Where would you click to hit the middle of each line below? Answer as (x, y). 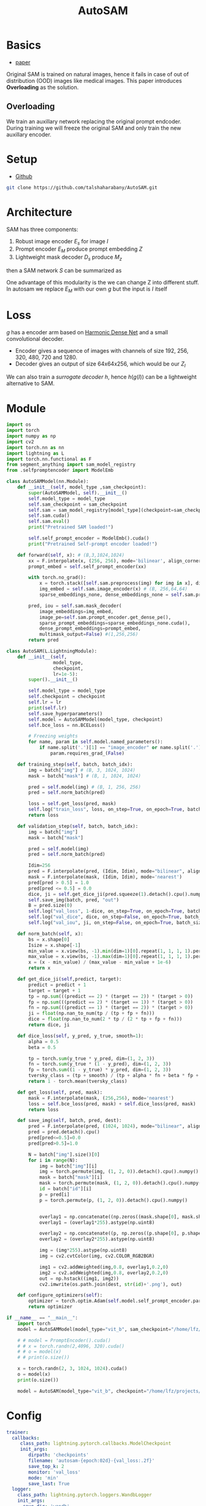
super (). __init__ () (53, 680)
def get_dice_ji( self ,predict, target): (70, 979)
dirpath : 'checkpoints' (59, 1455)
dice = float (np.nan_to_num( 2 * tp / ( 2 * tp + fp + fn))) (105, 1019)
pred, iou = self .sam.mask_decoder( (75, 606)
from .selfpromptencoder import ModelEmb (60, 471)
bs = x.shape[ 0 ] (49, 939)
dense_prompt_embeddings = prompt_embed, (90, 629)
